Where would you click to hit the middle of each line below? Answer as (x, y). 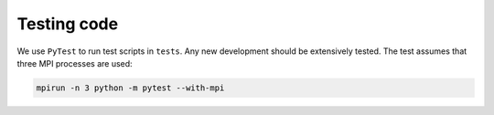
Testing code (68, 24)
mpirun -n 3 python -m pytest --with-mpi (130, 88)
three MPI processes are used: (75, 63)
